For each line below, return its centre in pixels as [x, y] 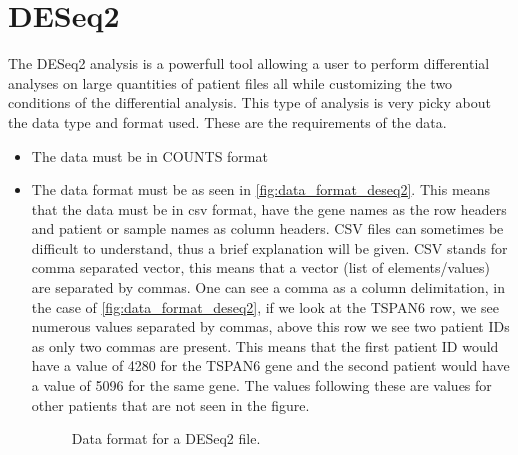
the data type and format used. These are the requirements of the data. [227, 121]
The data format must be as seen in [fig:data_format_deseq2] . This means [261, 189]
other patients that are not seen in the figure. [170, 404]
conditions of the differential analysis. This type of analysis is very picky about [249, 102]
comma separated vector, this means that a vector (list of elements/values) [261, 267]
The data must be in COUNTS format [149, 155]
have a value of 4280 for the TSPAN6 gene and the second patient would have [270, 365]
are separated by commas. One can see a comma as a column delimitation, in [268, 287]
